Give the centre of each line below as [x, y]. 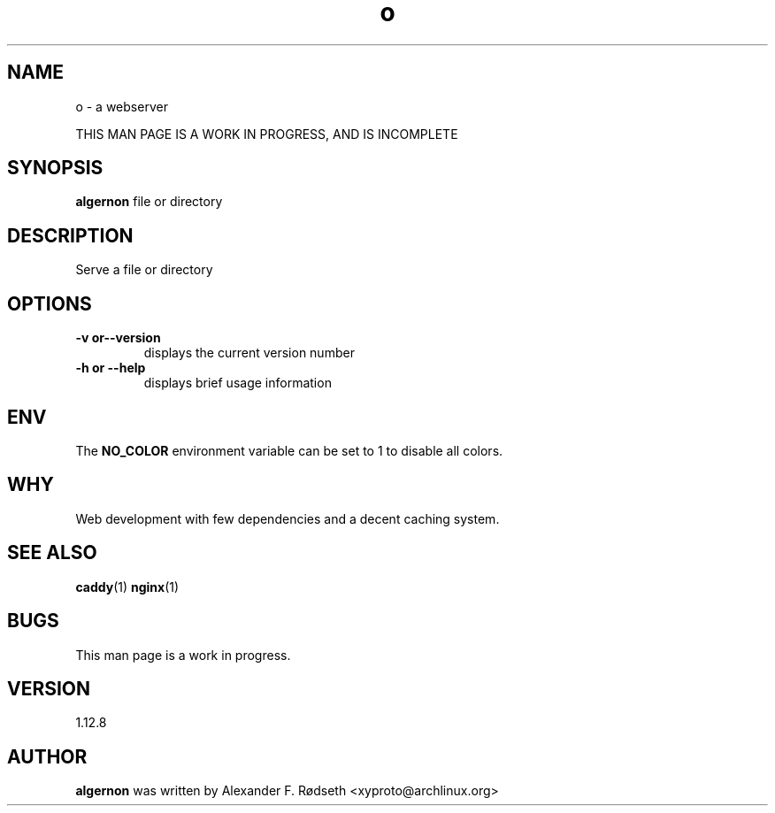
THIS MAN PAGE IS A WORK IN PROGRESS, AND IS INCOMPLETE [267, 134]
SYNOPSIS [55, 168]
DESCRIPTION [70, 235]
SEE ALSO [52, 553]
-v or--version [118, 338]
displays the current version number [249, 353]
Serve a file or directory [144, 270]
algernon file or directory [149, 202]
